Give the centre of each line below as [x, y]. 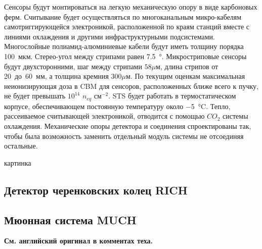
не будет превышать [35, 96]
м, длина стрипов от [187, 66]
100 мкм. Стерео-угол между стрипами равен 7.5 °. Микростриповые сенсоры [125, 56]
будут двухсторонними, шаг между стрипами [73, 66]
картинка [18, 162]
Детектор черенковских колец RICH [96, 190]
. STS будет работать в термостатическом [172, 96]
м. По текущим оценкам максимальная [186, 76]
